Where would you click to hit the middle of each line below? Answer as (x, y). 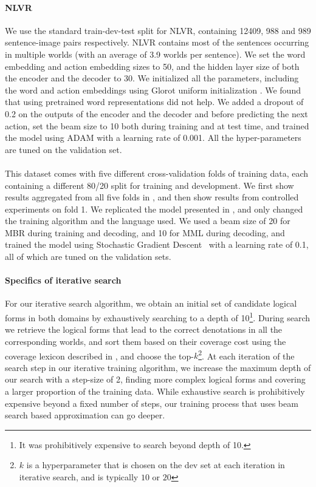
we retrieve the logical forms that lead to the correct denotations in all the (144, 329)
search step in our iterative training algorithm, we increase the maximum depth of (158, 367)
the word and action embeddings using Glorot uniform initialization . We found (153, 90)
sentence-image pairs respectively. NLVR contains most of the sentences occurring (157, 42)
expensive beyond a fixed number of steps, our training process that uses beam (152, 403)
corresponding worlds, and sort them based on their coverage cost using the (146, 341)
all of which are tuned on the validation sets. (88, 257)
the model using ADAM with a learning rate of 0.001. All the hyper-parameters (153, 138)
